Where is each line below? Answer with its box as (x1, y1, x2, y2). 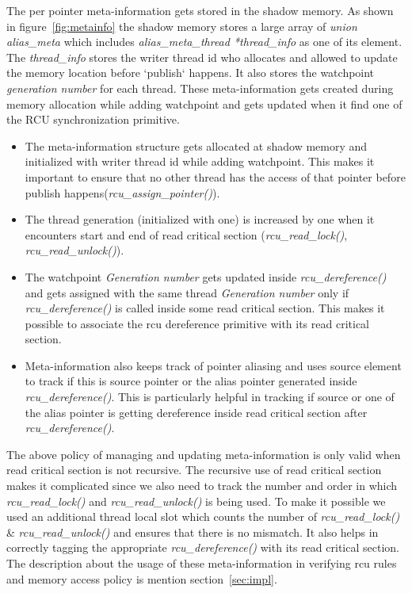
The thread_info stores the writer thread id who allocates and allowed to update (6, 48, 398, 65)
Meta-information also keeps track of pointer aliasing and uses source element (25, 357, 402, 373)
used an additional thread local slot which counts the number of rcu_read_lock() (6, 508, 400, 525)
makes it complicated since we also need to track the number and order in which (6, 477, 398, 494)
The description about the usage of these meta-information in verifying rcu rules (6, 555, 397, 571)
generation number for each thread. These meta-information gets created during (6, 79, 394, 96)
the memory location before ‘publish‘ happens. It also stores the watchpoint (6, 64, 375, 81)
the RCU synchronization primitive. (6, 111, 180, 128)
